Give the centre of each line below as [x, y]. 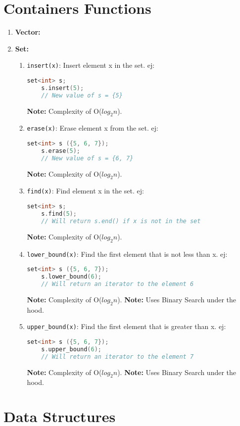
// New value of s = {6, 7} [87, 158]
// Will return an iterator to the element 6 [118, 284]
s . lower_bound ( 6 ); [71, 277]
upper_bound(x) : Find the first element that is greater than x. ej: [126, 326]
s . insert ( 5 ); [63, 88]
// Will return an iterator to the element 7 [118, 356]
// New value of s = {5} [82, 95]
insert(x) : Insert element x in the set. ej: [91, 65]
